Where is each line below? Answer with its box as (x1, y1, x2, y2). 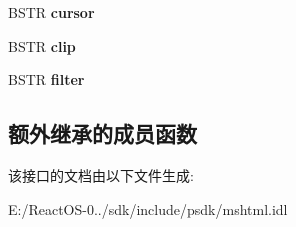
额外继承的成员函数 (8, 118, 197, 149)
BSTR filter (8, 69, 85, 90)
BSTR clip (8, 35, 76, 56)
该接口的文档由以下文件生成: (8, 164, 194, 185)
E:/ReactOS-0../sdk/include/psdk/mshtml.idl (8, 198, 288, 219)
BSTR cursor (8, 2, 95, 22)
